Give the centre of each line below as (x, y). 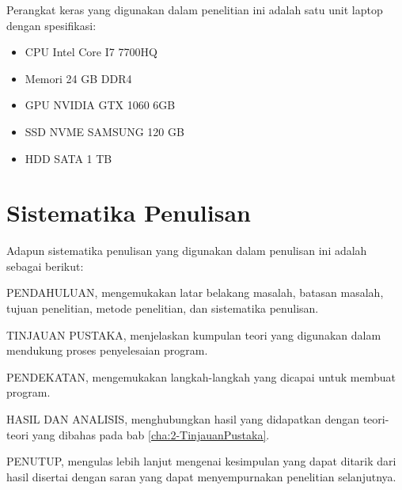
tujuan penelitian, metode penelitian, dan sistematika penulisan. (163, 308)
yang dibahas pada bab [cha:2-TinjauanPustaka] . (151, 434)
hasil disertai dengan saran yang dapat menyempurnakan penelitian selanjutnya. (201, 476)
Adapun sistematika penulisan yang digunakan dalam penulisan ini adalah (187, 251)
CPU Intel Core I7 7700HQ (91, 52)
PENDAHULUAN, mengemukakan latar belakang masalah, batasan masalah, (195, 292)
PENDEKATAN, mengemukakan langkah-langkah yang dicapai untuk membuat (201, 376)
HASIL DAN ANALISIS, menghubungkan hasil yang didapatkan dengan (183, 419)
